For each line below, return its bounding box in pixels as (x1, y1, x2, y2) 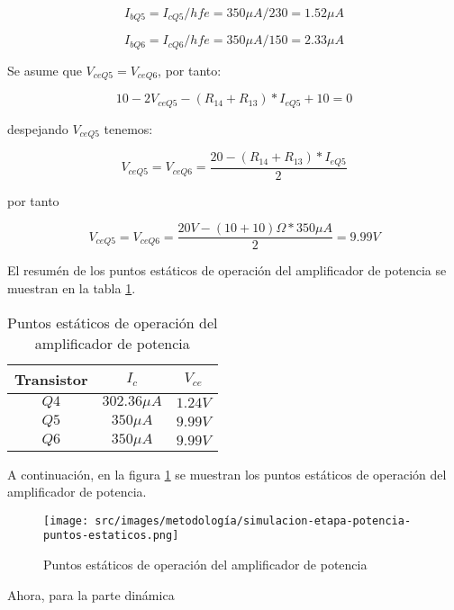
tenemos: (104, 119, 153, 138)
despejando (7, 119, 68, 138)
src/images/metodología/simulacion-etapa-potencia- (95, 514, 412, 527)
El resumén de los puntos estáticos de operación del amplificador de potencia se (7, 261, 447, 280)
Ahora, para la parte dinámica (7, 585, 175, 604)
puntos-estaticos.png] (43, 529, 179, 543)
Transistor (14, 368, 88, 390)
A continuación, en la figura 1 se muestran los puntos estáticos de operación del (7, 464, 447, 483)
